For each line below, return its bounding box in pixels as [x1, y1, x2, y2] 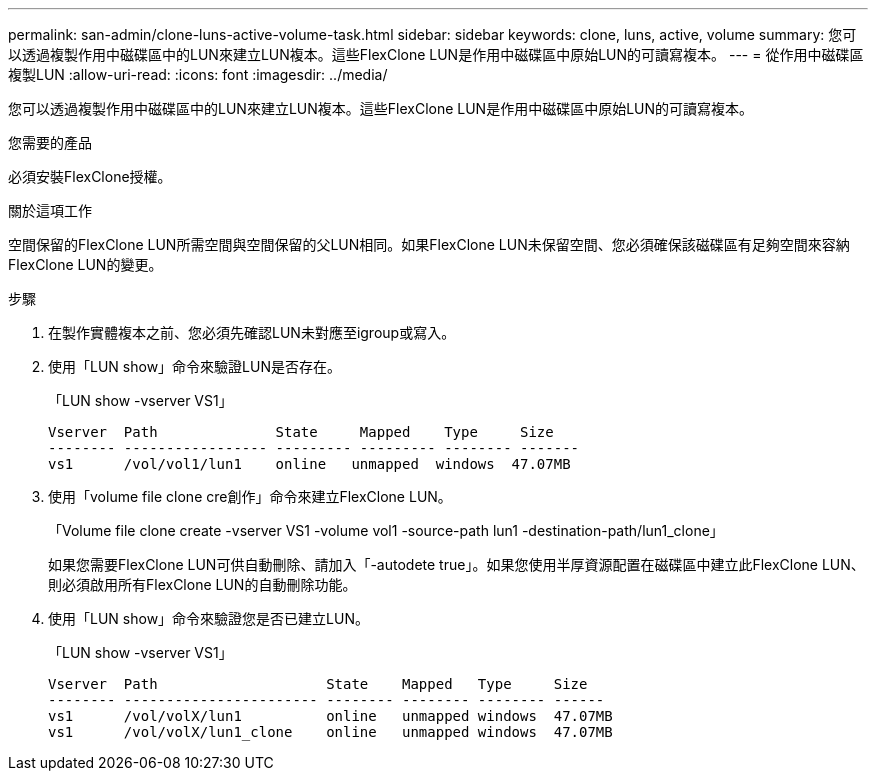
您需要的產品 [8, 134, 92, 151]
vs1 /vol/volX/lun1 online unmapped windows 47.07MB [48, 708, 613, 724]
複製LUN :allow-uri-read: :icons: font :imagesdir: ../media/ [8, 66, 388, 83]
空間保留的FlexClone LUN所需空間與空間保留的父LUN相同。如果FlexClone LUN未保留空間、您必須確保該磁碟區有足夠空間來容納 [8, 236, 850, 253]
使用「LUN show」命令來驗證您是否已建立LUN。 [48, 610, 369, 627]
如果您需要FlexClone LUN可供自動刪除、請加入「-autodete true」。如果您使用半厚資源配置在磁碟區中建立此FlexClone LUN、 [48, 556, 865, 573]
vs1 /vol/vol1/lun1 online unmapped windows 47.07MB [48, 456, 571, 472]
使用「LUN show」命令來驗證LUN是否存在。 [48, 358, 341, 375]
